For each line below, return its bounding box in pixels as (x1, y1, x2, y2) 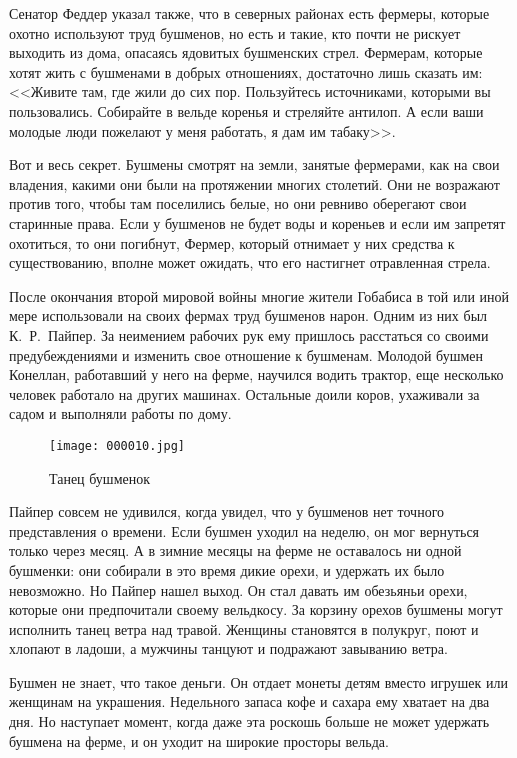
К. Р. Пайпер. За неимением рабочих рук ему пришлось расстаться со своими (9, 324, 489, 345)
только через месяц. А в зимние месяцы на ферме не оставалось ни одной (9, 540, 462, 561)
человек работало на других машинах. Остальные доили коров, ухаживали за (9, 383, 480, 404)
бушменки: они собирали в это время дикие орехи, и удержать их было (9, 559, 445, 580)
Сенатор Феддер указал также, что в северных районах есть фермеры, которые (9, 3, 490, 23)
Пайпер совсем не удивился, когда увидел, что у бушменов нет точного (9, 501, 445, 522)
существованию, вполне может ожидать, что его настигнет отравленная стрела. (9, 252, 491, 273)
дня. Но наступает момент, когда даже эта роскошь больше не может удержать (9, 711, 490, 732)
